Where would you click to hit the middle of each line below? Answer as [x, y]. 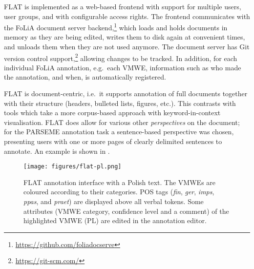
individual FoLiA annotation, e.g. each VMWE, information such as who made [123, 67]
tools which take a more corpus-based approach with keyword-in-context [112, 113]
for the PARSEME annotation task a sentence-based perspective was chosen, [119, 132]
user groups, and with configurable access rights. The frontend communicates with [127, 16]
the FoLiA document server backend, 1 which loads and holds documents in [116, 27]
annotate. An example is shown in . [57, 151]
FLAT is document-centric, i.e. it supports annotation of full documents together [126, 93]
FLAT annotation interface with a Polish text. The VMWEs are [120, 182]
